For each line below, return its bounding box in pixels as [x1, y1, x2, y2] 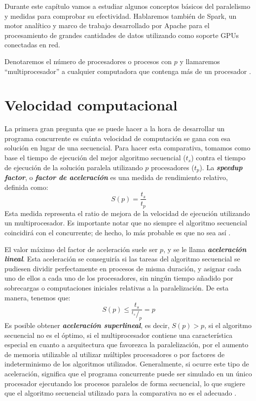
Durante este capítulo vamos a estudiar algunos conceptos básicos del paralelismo [4, 1, 251, 11]
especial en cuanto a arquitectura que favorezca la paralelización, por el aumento [4, 339, 249, 350]
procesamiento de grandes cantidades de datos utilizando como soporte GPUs [4, 30, 239, 40]
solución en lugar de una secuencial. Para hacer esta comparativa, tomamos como [4, 143, 251, 153]
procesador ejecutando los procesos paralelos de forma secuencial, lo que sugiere [4, 378, 246, 388]
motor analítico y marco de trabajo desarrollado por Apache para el [4, 20, 210, 31]
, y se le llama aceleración [163, 244, 247, 254]
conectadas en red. [4, 39, 60, 50]
